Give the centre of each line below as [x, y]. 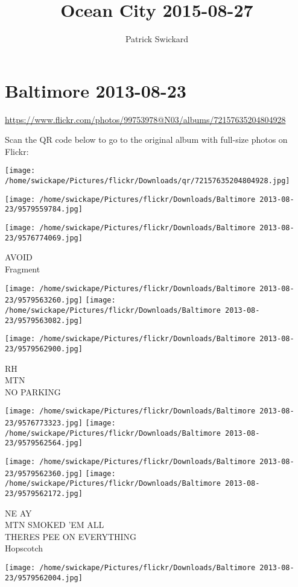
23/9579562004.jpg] [44, 578]
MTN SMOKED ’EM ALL [55, 525]
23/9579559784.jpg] [44, 209]
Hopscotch [24, 548]
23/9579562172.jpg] [44, 493]
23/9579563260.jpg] [44, 300]
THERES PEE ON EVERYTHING [71, 536]
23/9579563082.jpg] [44, 320]
